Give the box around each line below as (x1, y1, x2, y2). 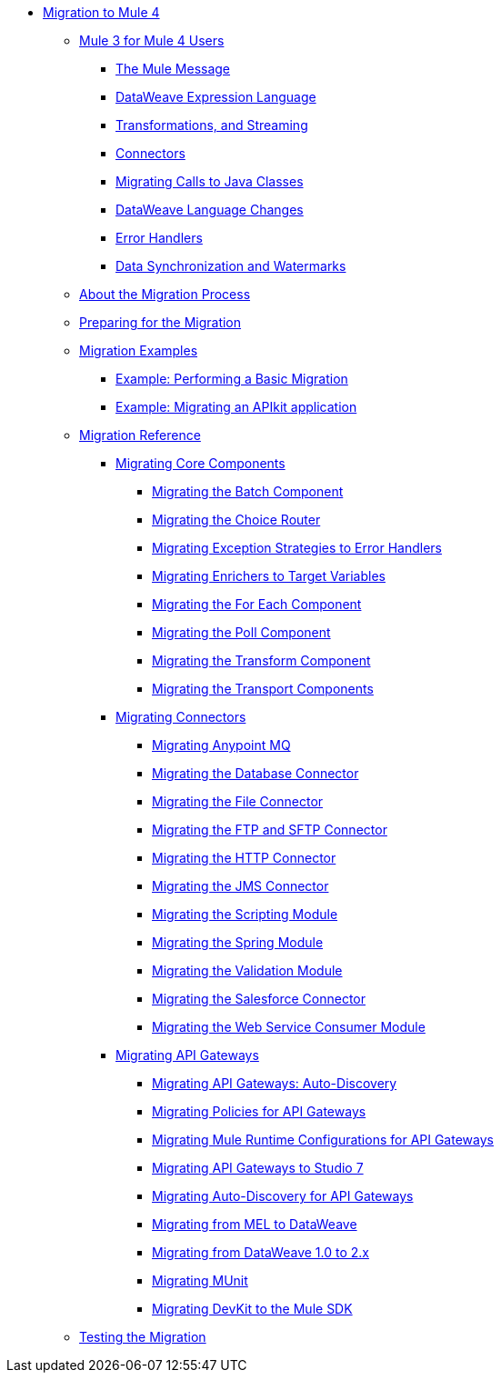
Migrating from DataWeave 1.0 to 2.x (152, 1245, 369, 1260)
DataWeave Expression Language (115, 89, 316, 105)
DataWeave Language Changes (115, 202, 304, 217)
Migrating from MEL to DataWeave (152, 1216, 357, 1232)
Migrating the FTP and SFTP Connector (152, 822, 387, 837)
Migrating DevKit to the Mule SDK (152, 1301, 353, 1316)
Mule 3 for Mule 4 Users (79, 33, 225, 48)
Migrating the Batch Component (152, 484, 344, 499)
